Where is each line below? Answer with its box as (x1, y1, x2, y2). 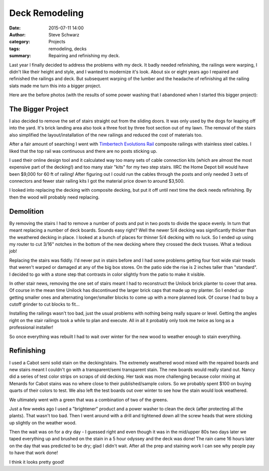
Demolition (9, 207, 44, 216)
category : (9, 39, 30, 45)
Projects (48, 39, 66, 45)
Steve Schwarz (48, 31, 80, 37)
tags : (9, 45, 20, 52)
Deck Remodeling (9, 7, 84, 18)
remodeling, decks (48, 45, 87, 52)
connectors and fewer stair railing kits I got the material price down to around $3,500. (9, 178, 185, 184)
